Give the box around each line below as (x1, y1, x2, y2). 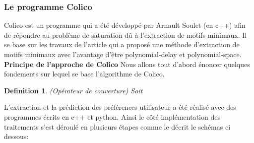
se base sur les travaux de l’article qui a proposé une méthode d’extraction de (4, 39, 240, 50)
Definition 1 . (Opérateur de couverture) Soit (4, 85, 143, 95)
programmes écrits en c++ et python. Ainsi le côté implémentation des (4, 111, 220, 122)
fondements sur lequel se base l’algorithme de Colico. (4, 69, 165, 79)
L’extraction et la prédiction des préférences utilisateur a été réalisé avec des (4, 102, 236, 112)
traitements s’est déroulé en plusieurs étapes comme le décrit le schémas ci (4, 121, 231, 132)
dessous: (4, 131, 29, 142)
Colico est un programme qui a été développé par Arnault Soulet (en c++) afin (4, 20, 246, 30)
